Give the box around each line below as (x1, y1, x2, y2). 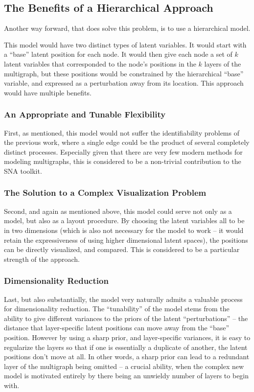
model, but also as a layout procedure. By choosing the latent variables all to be (4, 215, 245, 226)
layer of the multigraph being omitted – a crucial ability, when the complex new (4, 361, 244, 371)
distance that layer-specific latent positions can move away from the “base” (4, 323, 230, 333)
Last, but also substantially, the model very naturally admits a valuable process (4, 294, 243, 304)
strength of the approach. (4, 254, 80, 264)
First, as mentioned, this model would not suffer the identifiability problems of (4, 127, 239, 138)
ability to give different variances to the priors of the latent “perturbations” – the (4, 313, 248, 323)
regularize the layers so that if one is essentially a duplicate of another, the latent (4, 342, 248, 352)
